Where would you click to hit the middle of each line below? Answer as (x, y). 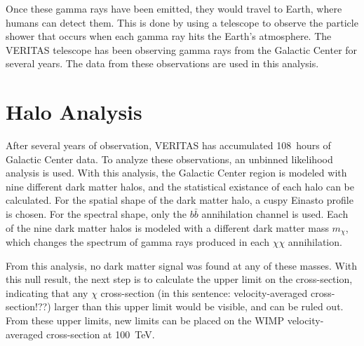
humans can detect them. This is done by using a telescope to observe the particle (182, 22)
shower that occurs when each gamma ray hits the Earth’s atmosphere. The (169, 36)
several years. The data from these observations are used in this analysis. (162, 63)
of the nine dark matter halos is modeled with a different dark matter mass (167, 227)
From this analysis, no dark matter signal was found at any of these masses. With (182, 265)
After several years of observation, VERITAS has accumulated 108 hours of (168, 145)
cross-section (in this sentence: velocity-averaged (204, 292)
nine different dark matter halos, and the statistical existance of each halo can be (180, 186)
